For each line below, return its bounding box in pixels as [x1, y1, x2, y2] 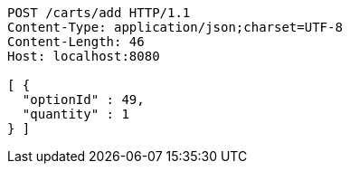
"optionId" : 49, [22, 92, 145, 107]
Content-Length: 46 [7, 34, 145, 49]
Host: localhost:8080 [7, 49, 160, 63]
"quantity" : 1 [22, 107, 129, 121]
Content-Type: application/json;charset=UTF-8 [7, 20, 343, 34]
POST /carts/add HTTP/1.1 [7, 5, 191, 20]
